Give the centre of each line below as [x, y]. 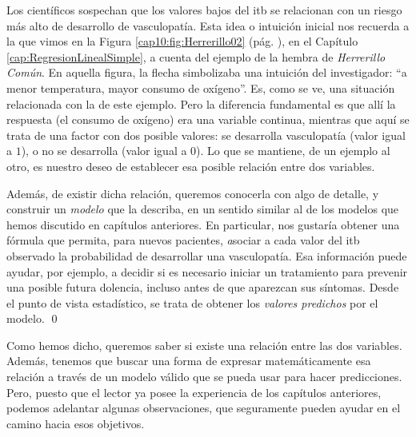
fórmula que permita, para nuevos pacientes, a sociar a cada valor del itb [183, 240]
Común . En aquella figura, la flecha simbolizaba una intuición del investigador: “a [207, 72]
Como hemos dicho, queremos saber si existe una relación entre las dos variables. [204, 345]
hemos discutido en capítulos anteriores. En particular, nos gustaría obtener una [203, 224]
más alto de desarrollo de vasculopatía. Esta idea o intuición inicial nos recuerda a [208, 25]
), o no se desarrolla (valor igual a [104, 151]
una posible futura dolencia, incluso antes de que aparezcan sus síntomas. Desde [203, 287]
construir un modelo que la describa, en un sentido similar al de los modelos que [203, 209]
